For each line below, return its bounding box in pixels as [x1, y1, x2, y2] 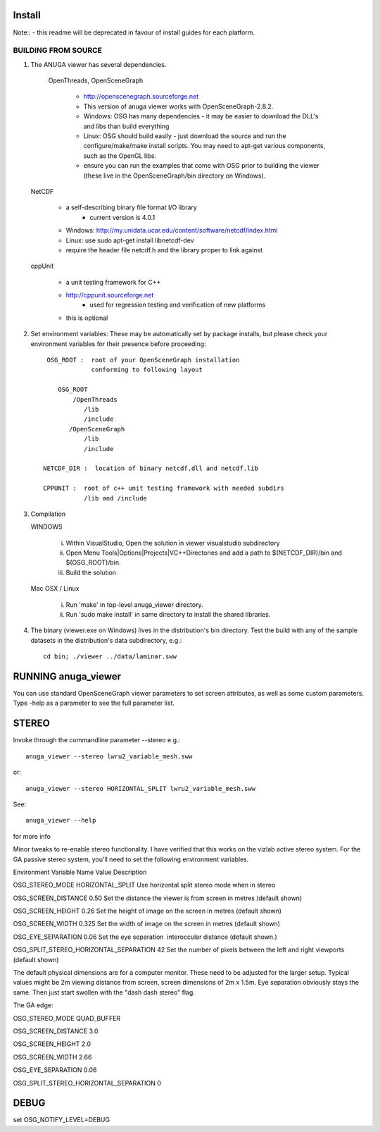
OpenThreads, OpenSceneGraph [48, 76, 144, 85]
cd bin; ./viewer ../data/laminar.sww [43, 653, 177, 660]
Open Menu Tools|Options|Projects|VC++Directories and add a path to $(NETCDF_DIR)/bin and [65, 548, 343, 557]
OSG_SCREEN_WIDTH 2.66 [13, 1052, 92, 1061]
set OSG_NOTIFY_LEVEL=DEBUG [13, 1116, 110, 1124]
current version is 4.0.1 [89, 213, 156, 221]
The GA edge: [13, 1001, 53, 1009]
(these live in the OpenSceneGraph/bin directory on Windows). [83, 171, 266, 180]
